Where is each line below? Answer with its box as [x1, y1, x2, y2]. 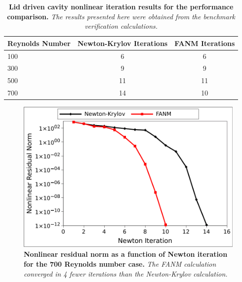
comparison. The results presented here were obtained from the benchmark [7, 11, 236, 21]
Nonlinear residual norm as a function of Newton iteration [24, 249, 228, 259]
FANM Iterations [174, 38, 235, 48]
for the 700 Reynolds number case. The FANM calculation [24, 259, 216, 269]
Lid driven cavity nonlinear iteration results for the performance [8, 1, 234, 11]
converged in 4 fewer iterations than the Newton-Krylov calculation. [24, 268, 228, 279]
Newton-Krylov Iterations [78, 38, 168, 48]
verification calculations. [84, 21, 158, 31]
